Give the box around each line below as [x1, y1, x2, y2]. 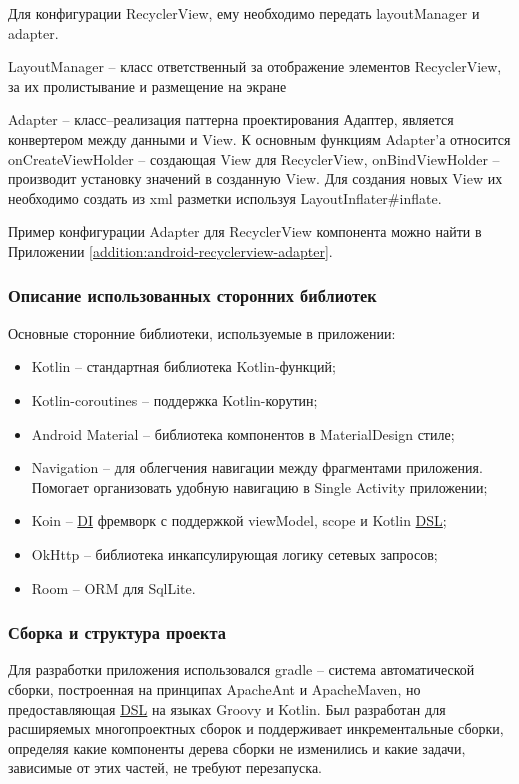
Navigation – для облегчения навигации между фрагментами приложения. [31, 457, 483, 478]
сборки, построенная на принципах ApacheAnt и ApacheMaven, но [8, 678, 421, 699]
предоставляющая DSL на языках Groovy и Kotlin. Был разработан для [8, 698, 446, 719]
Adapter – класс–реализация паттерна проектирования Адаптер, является [8, 109, 454, 130]
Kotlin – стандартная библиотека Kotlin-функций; [31, 356, 336, 377]
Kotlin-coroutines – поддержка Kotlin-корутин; [31, 389, 318, 410]
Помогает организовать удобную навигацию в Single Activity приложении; [31, 476, 488, 497]
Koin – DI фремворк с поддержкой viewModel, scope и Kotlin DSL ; [31, 510, 447, 531]
